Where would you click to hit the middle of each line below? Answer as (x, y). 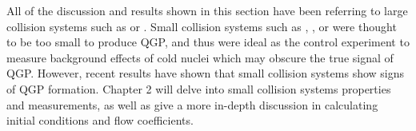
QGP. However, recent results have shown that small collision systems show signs (206, 73)
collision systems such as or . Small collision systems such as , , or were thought (202, 26)
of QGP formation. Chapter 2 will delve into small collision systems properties (199, 88)
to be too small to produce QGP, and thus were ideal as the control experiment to (208, 42)
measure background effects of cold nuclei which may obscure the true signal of (200, 57)
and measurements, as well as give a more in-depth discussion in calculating (192, 104)
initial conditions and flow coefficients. (100, 120)
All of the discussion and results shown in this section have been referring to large (207, 10)
